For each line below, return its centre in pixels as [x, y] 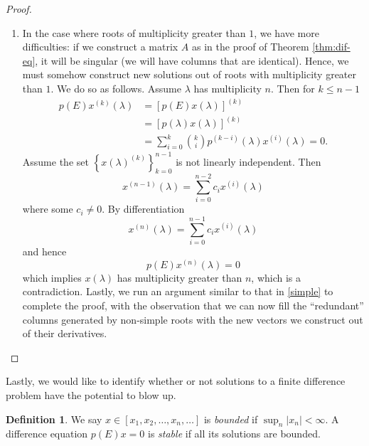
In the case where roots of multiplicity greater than [134, 32]
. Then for [293, 88]
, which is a [276, 277]
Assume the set [55, 161]
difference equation [47, 434]
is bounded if [231, 419]
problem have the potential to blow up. [91, 394]
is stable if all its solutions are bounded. [234, 434]
